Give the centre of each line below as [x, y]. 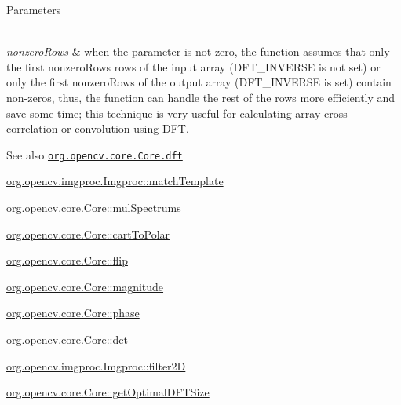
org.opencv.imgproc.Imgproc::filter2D [96, 365]
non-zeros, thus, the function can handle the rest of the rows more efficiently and [201, 97]
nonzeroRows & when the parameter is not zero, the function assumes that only [198, 51]
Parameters [34, 9]
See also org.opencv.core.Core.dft [95, 154]
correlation [32, 128]
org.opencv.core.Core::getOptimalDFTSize [108, 392]
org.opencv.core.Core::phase [73, 313]
